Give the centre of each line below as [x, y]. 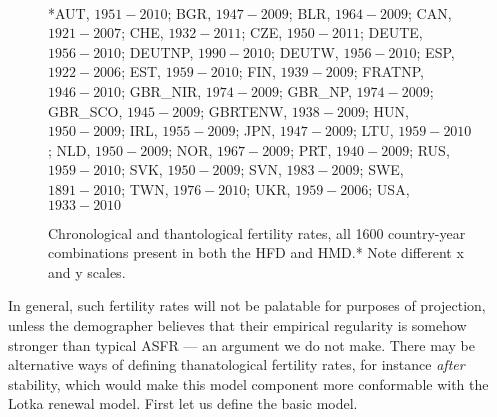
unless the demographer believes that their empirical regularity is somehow [237, 324]
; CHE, [142, 32]
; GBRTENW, [244, 110]
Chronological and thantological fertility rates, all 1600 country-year [257, 232]
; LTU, [373, 130]
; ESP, [435, 51]
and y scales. [87, 271]
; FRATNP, [388, 71]
